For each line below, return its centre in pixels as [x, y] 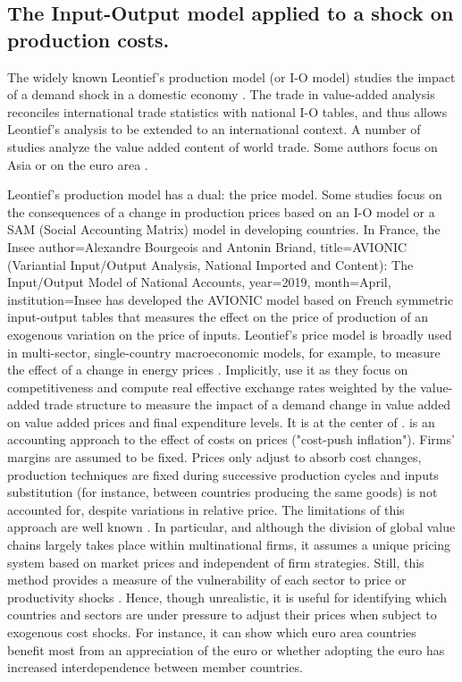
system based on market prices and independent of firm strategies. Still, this [216, 562]
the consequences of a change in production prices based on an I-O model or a [221, 211]
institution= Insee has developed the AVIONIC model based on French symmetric [231, 299]
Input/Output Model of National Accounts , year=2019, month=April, [199, 282]
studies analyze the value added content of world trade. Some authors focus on [223, 146]
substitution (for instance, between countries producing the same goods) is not [223, 492]
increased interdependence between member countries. [155, 667]
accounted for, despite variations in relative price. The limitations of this [206, 509]
